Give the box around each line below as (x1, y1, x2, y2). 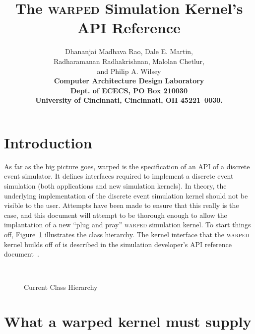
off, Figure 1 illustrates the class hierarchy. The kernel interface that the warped (4, 229, 250, 239)
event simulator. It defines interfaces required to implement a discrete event (4, 171, 234, 181)
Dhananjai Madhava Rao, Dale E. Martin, (65, 46, 193, 57)
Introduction (4, 132, 92, 152)
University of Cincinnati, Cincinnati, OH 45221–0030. (35, 95, 223, 105)
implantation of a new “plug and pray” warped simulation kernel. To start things (4, 219, 251, 230)
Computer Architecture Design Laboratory (54, 75, 204, 86)
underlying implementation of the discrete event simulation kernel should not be (4, 190, 248, 200)
